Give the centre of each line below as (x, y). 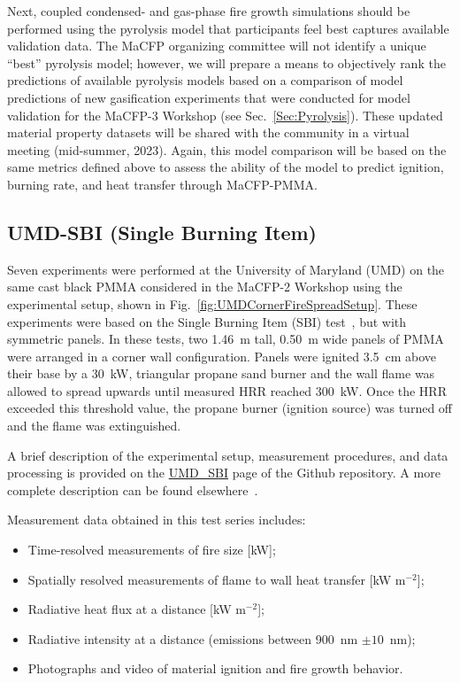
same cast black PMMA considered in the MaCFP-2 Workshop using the (205, 287)
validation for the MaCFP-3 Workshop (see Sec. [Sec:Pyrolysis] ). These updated (225, 115)
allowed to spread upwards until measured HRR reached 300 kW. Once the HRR (227, 390)
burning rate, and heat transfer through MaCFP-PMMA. (162, 184)
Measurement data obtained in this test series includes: (157, 520)
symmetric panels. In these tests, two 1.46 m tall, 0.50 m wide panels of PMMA (226, 339)
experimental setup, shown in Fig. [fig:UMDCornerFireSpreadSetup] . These (212, 303)
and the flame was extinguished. (94, 426)
